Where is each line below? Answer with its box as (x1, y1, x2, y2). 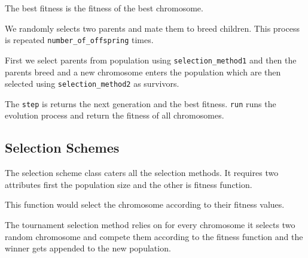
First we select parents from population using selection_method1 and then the (5, 53, 297, 66)
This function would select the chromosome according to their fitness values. (5, 198, 285, 211)
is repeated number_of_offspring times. (5, 34, 154, 46)
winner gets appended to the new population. (5, 242, 171, 254)
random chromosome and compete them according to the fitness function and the (5, 230, 303, 242)
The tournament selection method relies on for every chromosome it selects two (5, 218, 295, 230)
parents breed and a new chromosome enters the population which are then (5, 65, 281, 78)
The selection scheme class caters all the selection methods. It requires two (5, 166, 279, 179)
